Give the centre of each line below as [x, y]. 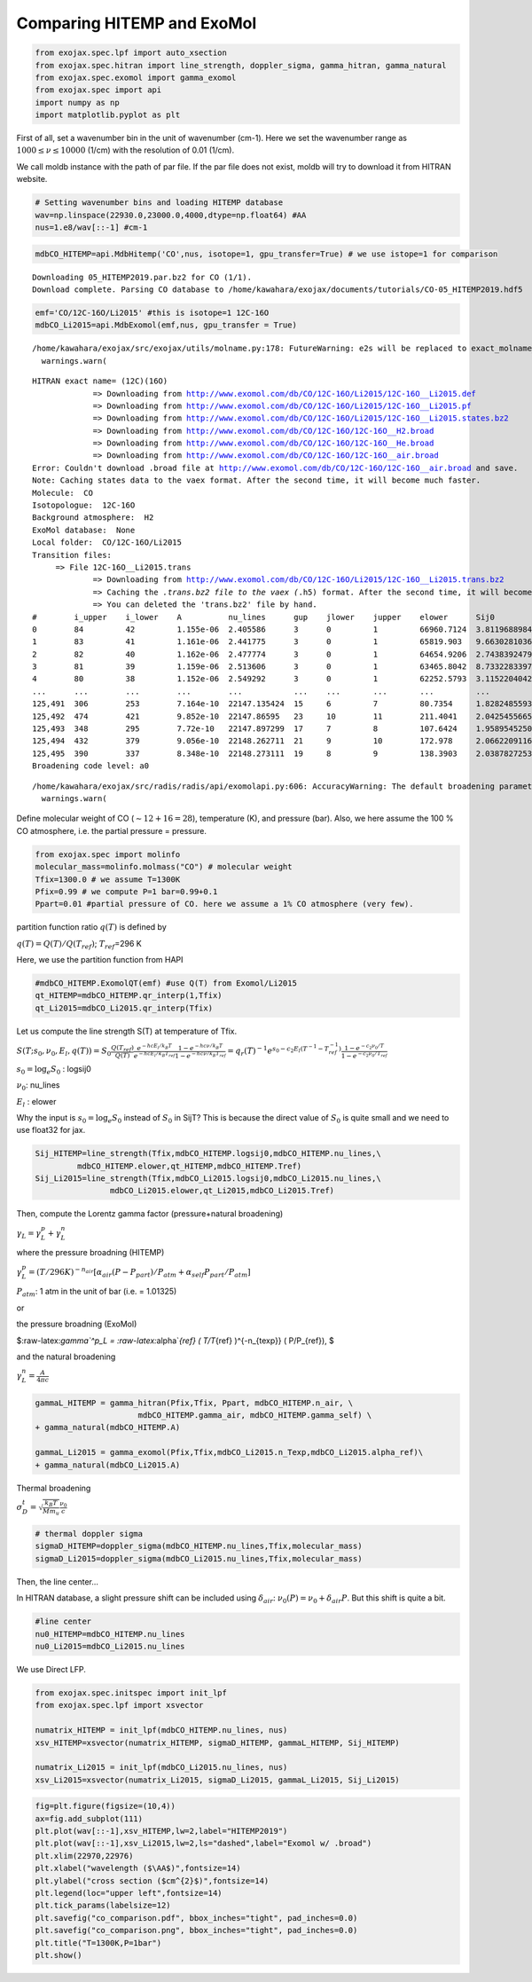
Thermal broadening [54, 1488]
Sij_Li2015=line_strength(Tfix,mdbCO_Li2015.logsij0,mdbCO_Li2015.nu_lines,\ [208, 1179]
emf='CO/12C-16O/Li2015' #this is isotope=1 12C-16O [152, 312]
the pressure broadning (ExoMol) [77, 1324]
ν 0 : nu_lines [38, 1086]
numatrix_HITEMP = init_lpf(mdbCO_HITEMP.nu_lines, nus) [161, 1730]
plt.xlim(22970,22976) [84, 1856]
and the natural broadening [66, 1357]
